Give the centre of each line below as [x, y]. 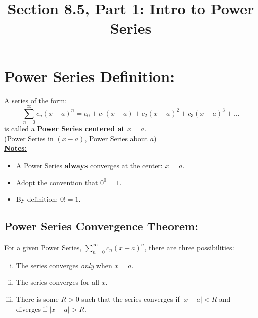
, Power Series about [116, 138]
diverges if [31, 309]
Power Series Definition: [90, 76]
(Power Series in [29, 138]
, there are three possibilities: [189, 247]
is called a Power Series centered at [64, 129]
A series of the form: [36, 100]
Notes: [16, 148]
